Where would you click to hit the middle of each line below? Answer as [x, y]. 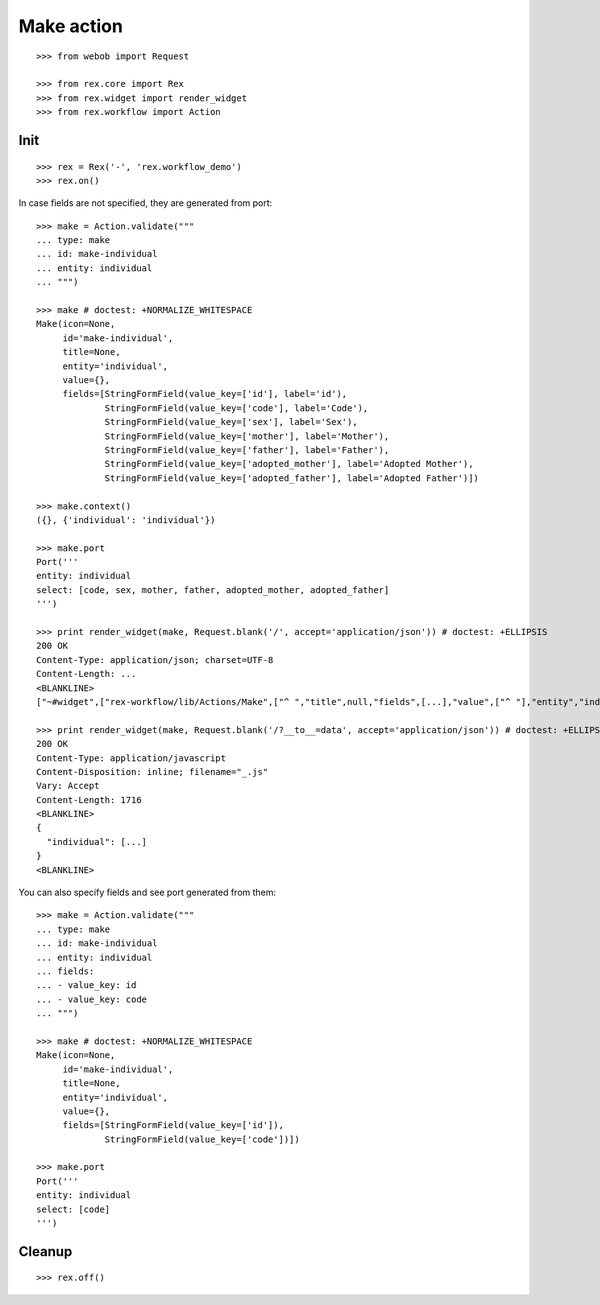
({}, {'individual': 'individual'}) [126, 519]
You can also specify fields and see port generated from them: [147, 892]
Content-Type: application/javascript [131, 758]
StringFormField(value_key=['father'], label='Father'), [247, 449]
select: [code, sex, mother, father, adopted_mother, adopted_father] [213, 589]
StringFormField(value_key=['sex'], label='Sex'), [231, 422]
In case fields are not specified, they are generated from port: [145, 203]
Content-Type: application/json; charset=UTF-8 [155, 659]
